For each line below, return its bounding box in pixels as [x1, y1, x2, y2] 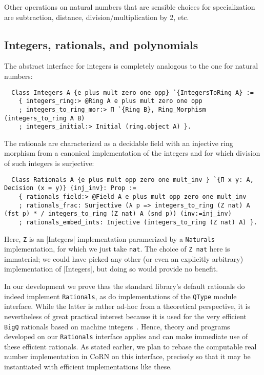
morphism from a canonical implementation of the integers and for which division [4, 148, 260, 158]
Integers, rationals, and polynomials [4, 36, 198, 52]
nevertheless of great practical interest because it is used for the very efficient [4, 310, 247, 321]
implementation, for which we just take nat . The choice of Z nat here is [4, 243, 230, 254]
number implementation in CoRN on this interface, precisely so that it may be [4, 351, 251, 362]
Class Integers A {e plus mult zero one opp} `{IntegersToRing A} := [11, 89, 254, 96]
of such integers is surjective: [4, 158, 94, 169]
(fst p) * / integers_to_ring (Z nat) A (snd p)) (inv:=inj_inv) [4, 210, 232, 218]
